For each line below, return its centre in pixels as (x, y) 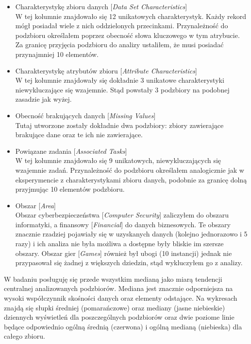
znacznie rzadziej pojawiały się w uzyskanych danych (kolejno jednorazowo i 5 (131, 234)
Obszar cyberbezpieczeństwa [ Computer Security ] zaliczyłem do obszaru (122, 215)
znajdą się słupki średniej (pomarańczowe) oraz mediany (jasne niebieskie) (115, 307)
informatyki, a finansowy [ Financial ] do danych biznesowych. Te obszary (123, 224)
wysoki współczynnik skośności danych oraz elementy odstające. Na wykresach (121, 298)
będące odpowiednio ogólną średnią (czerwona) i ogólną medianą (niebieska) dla (123, 326)
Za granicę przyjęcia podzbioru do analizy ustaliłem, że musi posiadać (119, 45)
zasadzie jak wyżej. (43, 99)
